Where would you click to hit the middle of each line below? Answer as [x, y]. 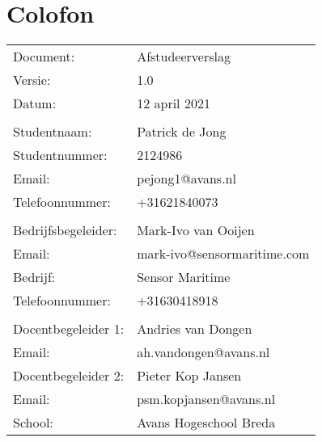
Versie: [32, 80]
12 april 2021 [174, 103]
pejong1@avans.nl [186, 179]
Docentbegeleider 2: [69, 376]
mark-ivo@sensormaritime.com [223, 254]
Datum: [35, 103]
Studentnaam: [53, 132]
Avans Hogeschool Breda [206, 423]
